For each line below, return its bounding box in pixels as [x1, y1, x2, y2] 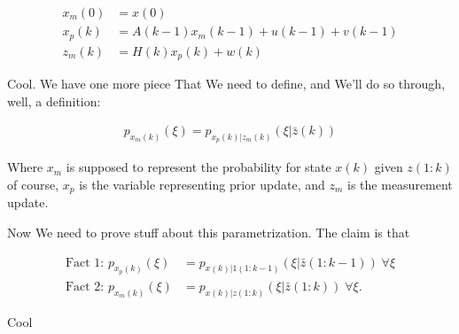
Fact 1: [65, 256, 105, 269]
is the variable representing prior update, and [79, 175, 325, 194]
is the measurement [347, 175, 453, 194]
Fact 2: [65, 280, 105, 293]
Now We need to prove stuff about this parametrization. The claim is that [7, 223, 410, 242]
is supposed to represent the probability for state [66, 158, 331, 176]
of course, [7, 175, 59, 194]
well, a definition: [7, 91, 101, 110]
